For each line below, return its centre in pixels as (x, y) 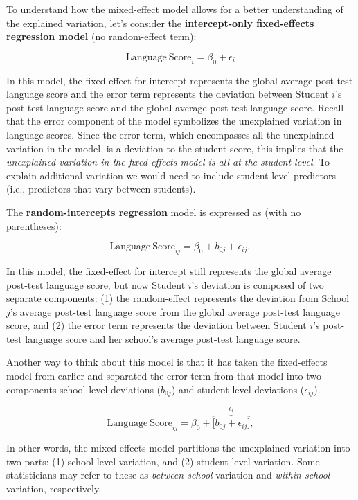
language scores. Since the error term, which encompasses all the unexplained (170, 134)
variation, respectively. (54, 488)
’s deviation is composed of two (258, 284)
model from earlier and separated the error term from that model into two (164, 376)
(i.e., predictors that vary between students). (101, 189)
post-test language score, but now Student (96, 284)
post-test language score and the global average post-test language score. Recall (175, 107)
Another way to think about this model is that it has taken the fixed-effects (167, 362)
